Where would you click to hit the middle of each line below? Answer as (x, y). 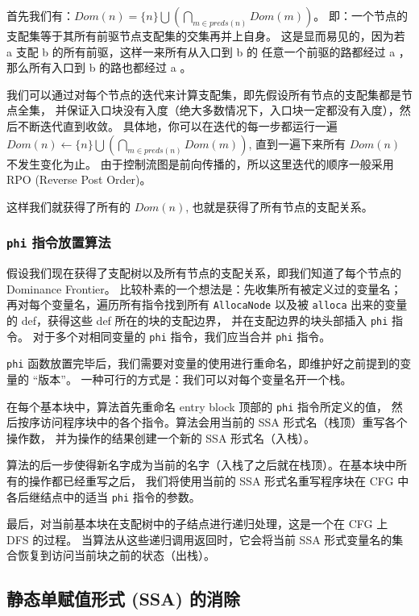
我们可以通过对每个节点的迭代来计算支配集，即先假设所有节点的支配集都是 (204, 94)
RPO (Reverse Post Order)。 (79, 179)
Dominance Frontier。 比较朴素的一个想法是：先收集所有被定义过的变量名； (204, 288)
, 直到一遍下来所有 (297, 143)
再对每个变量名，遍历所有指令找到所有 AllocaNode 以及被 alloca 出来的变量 (207, 304)
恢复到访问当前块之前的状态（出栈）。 (116, 555)
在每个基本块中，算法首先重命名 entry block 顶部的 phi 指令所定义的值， (197, 406)
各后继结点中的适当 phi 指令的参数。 (104, 496)
